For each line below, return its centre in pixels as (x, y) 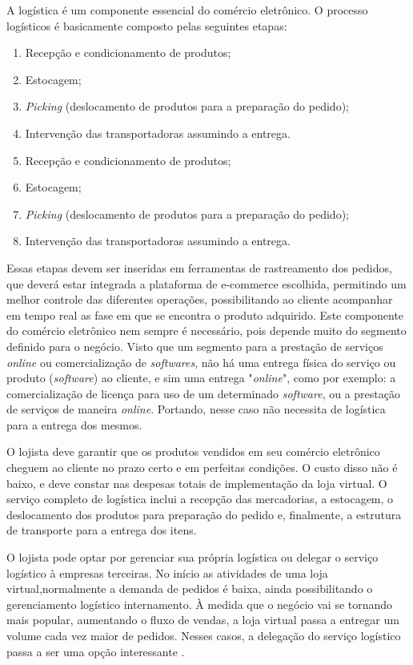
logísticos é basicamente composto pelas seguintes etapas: (147, 25)
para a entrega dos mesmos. (74, 424)
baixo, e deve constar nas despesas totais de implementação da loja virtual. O (197, 483)
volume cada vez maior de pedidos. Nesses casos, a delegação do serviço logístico (204, 635)
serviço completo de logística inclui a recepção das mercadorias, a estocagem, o (200, 499)
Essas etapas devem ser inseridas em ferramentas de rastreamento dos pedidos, (199, 267)
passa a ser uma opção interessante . (96, 651)
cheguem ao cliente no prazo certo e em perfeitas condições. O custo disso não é (202, 468)
